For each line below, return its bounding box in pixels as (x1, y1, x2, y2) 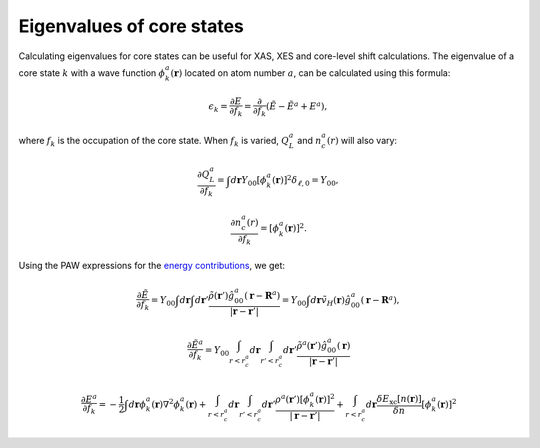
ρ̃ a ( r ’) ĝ (296, 338, 328, 351)
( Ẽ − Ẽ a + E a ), (265, 100, 328, 112)
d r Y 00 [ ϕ (230, 175, 267, 189)
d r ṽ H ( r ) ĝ (310, 295, 352, 308)
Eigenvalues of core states (18, 15, 244, 37)
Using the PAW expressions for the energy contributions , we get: (18, 259, 285, 271)
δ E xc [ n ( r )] (376, 393, 422, 407)
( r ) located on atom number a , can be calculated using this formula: (170, 66, 451, 79)
